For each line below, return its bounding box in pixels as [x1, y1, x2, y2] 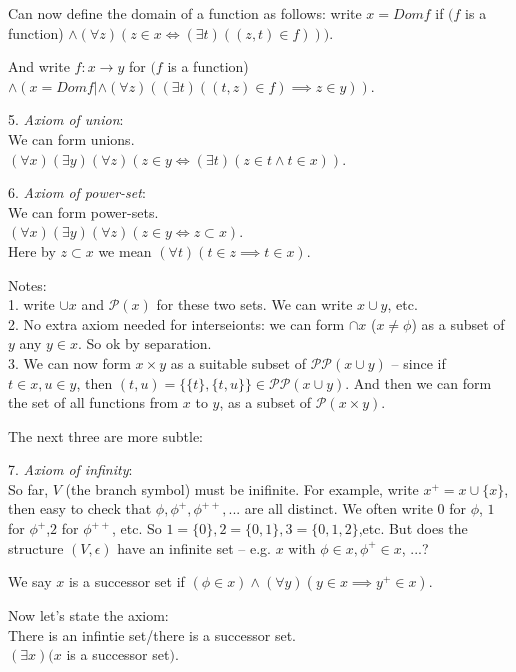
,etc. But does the [358, 518, 468, 539]
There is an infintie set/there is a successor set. [8, 624, 296, 645]
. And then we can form [345, 372, 492, 393]
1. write [8, 294, 55, 315]
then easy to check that [8, 498, 152, 519]
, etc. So [112, 518, 162, 539]
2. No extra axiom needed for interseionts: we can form [8, 313, 345, 334]
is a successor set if [68, 571, 185, 592]
